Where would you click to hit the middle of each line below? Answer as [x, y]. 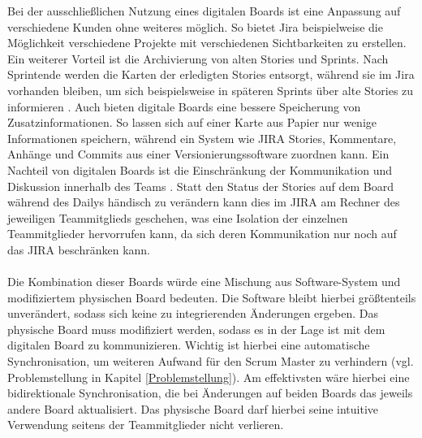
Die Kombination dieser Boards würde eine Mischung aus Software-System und [204, 282]
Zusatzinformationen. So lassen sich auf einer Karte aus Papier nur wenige [192, 122]
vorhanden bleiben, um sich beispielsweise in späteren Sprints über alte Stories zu [211, 90]
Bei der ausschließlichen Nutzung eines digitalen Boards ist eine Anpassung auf [204, 11]
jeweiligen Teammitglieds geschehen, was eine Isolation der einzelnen [178, 217]
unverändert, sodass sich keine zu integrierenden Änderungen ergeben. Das [193, 313]
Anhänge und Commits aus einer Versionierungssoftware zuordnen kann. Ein [198, 154]
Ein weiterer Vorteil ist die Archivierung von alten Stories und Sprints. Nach [198, 58]
